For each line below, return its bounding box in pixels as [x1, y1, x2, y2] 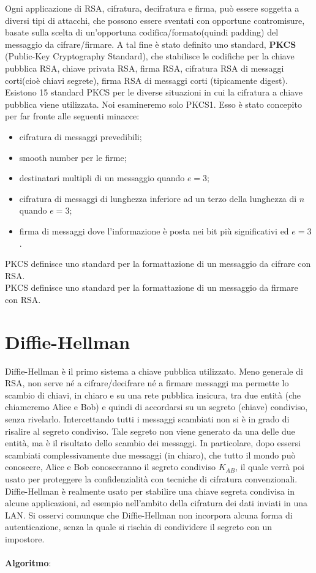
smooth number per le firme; [19, 151, 127, 163]
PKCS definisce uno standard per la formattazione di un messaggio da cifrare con [5, 257, 311, 270]
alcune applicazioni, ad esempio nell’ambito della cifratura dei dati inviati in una [5, 496, 308, 509]
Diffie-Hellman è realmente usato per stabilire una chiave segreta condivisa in [5, 484, 295, 497]
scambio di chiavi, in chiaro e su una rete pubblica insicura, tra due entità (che [5, 388, 301, 401]
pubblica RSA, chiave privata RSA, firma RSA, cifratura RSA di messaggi [5, 61, 284, 74]
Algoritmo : [5, 556, 51, 569]
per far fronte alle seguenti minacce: [5, 110, 140, 122]
